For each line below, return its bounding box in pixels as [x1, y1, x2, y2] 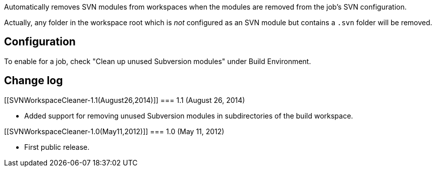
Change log [4, 74, 63, 87]
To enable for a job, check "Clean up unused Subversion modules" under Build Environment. [4, 56, 311, 66]
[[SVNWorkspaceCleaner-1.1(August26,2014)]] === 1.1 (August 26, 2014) [4, 95, 245, 104]
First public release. [24, 142, 90, 151]
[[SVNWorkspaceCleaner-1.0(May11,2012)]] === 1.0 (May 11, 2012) [4, 127, 225, 136]
